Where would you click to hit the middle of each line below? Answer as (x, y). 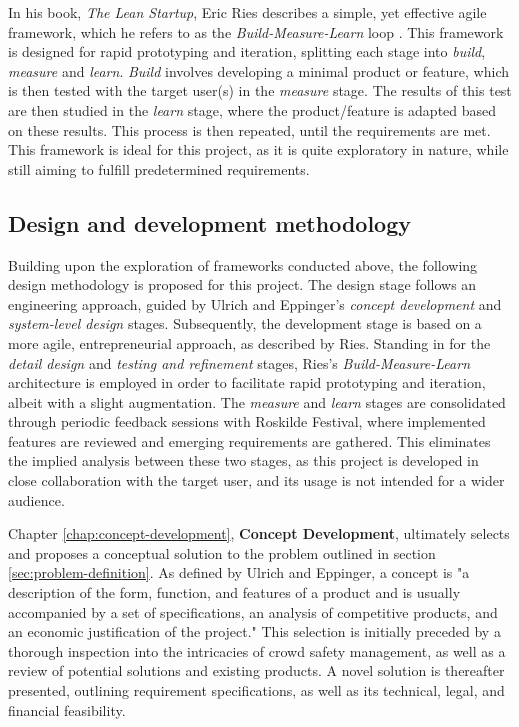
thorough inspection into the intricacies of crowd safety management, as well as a (257, 650)
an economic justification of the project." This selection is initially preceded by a (254, 631)
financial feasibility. (67, 709)
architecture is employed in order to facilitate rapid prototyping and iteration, (247, 382)
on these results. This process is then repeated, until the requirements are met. (249, 129)
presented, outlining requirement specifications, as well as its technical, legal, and (256, 690)
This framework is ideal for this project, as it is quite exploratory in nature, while (258, 149)
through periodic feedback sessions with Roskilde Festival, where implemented (247, 421)
